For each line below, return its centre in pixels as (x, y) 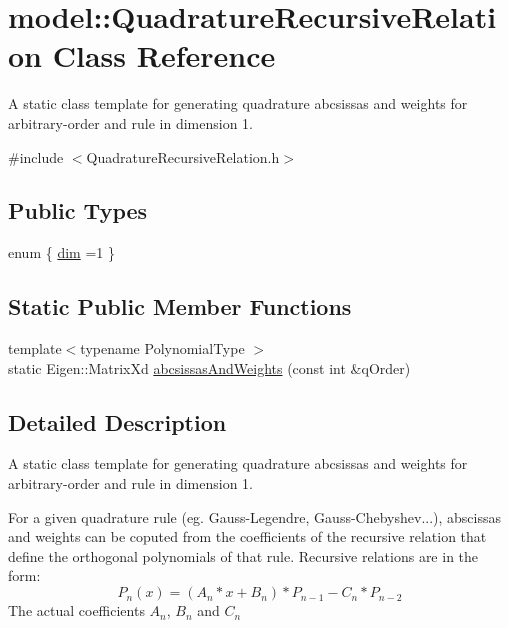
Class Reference (164, 55)
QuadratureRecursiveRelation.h (183, 156)
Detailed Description (117, 421)
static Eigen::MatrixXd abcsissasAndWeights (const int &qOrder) (209, 367)
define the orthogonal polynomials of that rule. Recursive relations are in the (243, 555)
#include (36, 156)
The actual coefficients (76, 610)
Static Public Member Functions (180, 306)
